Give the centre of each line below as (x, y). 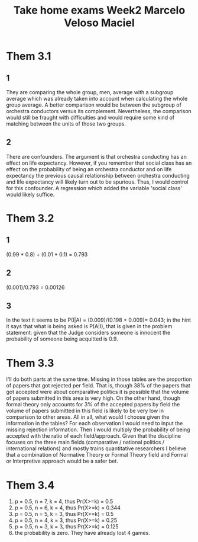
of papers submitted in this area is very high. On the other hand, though (93, 398)
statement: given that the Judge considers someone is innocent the (88, 333)
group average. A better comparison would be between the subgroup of (94, 105)
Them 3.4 (30, 485)
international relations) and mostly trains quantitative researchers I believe (96, 448)
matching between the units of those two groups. (66, 124)
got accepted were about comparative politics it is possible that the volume (98, 392)
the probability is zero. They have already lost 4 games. (82, 533)
